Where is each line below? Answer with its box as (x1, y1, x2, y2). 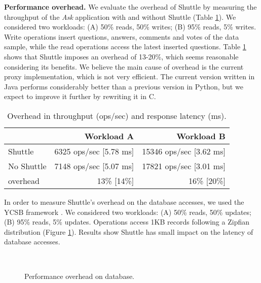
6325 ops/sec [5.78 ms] (54, 145, 134, 157)
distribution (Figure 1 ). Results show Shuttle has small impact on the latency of (4, 226, 253, 237)
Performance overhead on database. (24, 270, 134, 281)
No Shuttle (8, 160, 47, 172)
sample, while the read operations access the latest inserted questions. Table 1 (4, 41, 246, 52)
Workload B (176, 130, 226, 142)
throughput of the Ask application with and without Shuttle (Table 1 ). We (4, 11, 236, 22)
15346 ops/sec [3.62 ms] (142, 145, 226, 157)
